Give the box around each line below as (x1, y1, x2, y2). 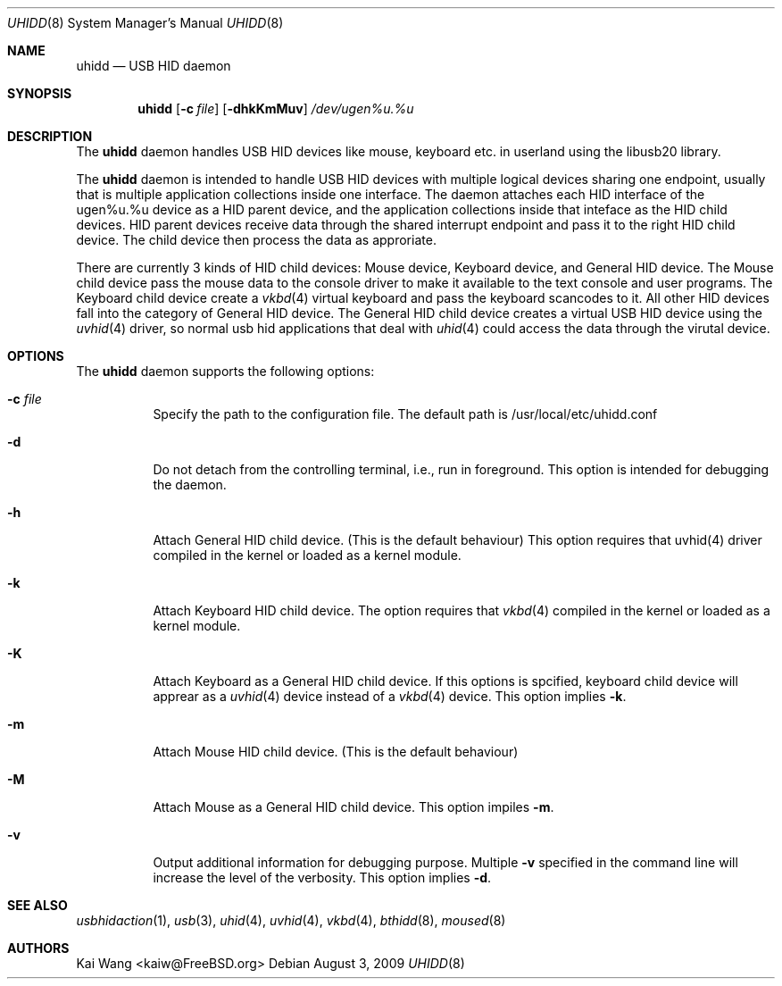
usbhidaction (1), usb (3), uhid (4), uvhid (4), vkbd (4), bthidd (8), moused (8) (76, 913, 506, 928)
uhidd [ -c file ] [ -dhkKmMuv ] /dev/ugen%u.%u (137, 101, 414, 116)
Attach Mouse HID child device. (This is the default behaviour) (153, 744, 519, 759)
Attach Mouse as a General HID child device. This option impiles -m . (153, 799, 554, 815)
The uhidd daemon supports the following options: (76, 363, 375, 379)
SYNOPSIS (7, 86, 72, 101)
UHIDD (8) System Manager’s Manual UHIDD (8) (7, 15, 284, 30)
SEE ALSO (7, 898, 68, 913)
